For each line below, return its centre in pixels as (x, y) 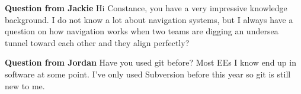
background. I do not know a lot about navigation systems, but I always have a (149, 19)
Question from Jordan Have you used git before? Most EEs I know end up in (150, 62)
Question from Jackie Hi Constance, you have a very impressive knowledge (146, 8)
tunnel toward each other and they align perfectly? (97, 42)
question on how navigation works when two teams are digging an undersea (142, 31)
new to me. (25, 85)
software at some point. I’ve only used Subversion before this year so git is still (148, 74)
